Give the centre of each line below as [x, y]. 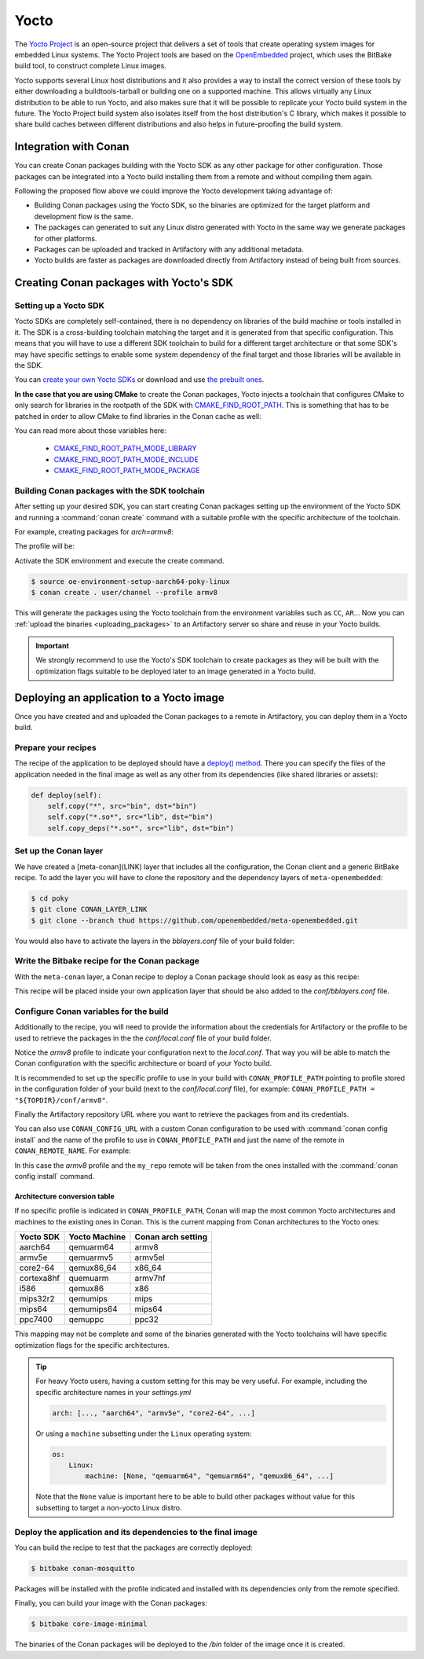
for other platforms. [66, 238]
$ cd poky [50, 898]
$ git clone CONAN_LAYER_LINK [89, 909]
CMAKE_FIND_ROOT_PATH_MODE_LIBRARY [125, 449]
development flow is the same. [84, 216]
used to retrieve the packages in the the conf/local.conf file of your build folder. [143, 1038]
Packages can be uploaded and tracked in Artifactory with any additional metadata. [169, 249]
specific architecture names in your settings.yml [113, 1392]
